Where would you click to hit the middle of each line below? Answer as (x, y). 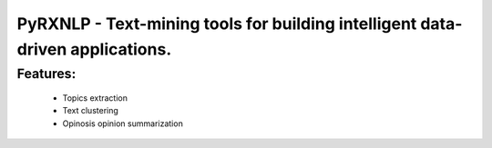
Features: (46, 74)
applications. (121, 49)
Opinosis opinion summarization (123, 123)
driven (42, 49)
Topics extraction (95, 98)
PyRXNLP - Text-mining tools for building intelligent (217, 24)
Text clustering (90, 111)
